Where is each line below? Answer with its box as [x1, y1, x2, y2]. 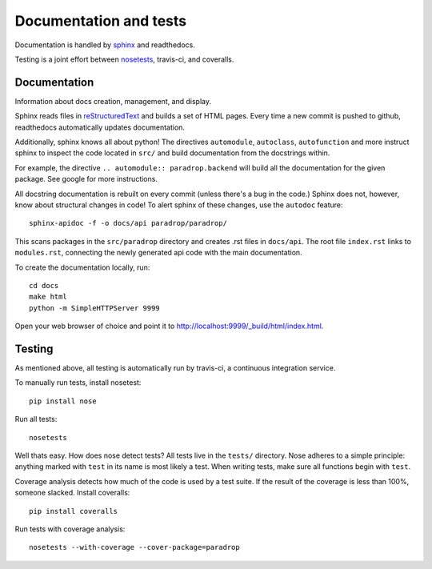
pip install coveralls [29, 507, 118, 515]
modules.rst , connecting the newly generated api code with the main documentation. [14, 248, 303, 258]
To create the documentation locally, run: [14, 262, 150, 272]
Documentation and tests [14, 12, 187, 30]
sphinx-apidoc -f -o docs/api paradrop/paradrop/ [29, 218, 228, 228]
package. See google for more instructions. [14, 174, 158, 184]
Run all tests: [14, 415, 58, 424]
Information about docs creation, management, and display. [14, 96, 212, 106]
